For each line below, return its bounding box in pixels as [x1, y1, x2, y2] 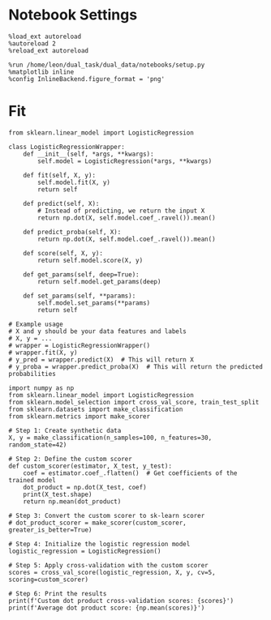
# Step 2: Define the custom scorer [8, 455, 132, 463]
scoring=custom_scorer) [8, 575, 89, 584]
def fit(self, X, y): [23, 171, 96, 179]
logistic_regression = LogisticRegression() [8, 547, 161, 555]
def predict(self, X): [23, 199, 100, 207]
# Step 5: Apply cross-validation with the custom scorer [8, 561, 209, 569]
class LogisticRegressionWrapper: [8, 143, 126, 151]
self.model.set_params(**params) [37, 298, 151, 307]
